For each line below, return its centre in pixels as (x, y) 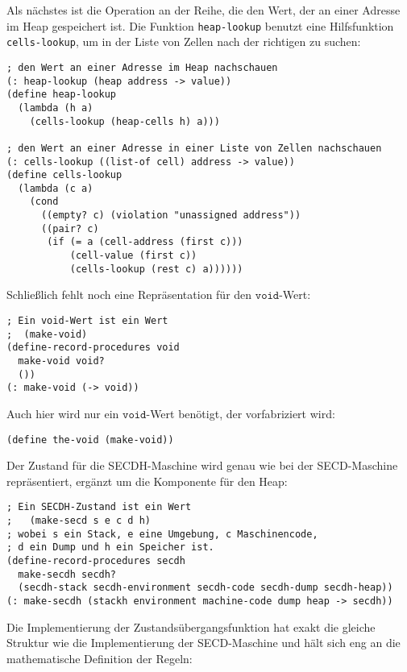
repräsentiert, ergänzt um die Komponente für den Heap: (147, 481)
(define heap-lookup (62, 95)
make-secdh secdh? (67, 574)
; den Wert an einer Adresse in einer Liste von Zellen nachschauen (194, 148)
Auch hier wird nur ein (63, 413)
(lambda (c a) (56, 188)
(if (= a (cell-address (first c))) (145, 242)
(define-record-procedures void (93, 348)
